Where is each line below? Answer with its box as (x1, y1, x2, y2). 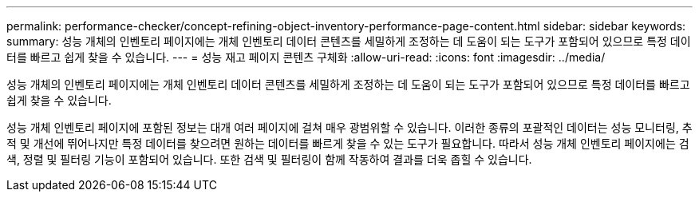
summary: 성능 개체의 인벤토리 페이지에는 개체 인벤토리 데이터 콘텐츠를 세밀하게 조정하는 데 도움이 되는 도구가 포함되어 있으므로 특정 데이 (6, 34, 691, 48)
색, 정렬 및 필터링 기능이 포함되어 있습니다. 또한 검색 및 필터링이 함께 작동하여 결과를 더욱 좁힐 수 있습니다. (6, 152, 532, 166)
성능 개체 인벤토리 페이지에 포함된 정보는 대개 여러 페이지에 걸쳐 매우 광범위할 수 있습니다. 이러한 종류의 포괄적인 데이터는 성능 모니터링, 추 (6, 121, 693, 134)
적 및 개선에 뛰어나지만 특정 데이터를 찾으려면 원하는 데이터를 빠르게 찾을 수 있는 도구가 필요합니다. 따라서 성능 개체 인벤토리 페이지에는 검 (6, 137, 689, 150)
